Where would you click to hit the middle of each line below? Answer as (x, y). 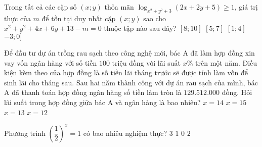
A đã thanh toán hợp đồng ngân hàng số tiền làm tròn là (93, 92)
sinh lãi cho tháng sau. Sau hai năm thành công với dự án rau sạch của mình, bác (131, 82)
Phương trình (25, 133)
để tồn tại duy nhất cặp (79, 18)
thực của (17, 18)
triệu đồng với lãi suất (146, 62)
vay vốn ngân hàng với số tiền (51, 62)
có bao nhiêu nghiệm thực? (125, 133)
